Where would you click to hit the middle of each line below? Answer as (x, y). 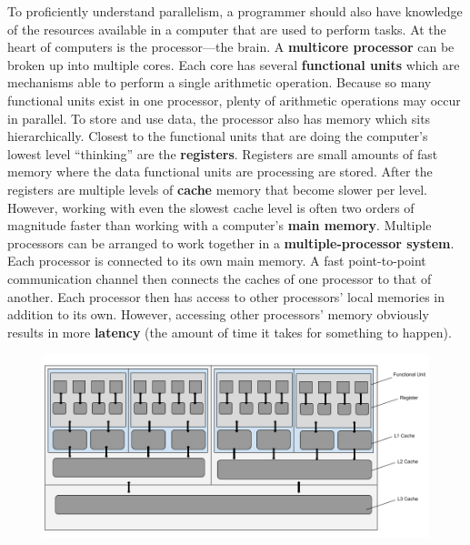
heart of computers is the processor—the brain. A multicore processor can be (231, 47)
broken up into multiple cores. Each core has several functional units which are (234, 64)
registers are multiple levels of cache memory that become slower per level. (217, 189)
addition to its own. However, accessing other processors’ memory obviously (218, 314)
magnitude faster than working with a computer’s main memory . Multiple (220, 225)
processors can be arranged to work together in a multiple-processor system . (231, 242)
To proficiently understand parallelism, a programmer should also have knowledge (235, 11)
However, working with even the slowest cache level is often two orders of (211, 207)
